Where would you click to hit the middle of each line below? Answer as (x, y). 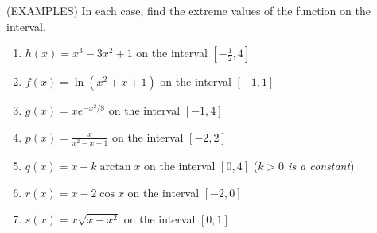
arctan (115, 167)
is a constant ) (321, 165)
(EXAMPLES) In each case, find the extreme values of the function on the (188, 10)
